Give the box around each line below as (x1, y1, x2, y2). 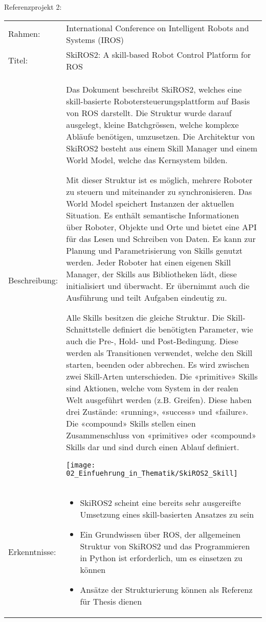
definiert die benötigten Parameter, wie (113, 323, 253, 335)
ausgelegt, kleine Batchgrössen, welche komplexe (66, 118, 239, 130)
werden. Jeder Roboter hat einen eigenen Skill (66, 256, 231, 268)
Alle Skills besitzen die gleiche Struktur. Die (66, 311, 225, 323)
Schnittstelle (66, 323, 110, 335)
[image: (66, 460, 96, 469)
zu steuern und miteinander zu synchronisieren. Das (66, 185, 252, 197)
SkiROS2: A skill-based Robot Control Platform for (66, 48, 251, 60)
